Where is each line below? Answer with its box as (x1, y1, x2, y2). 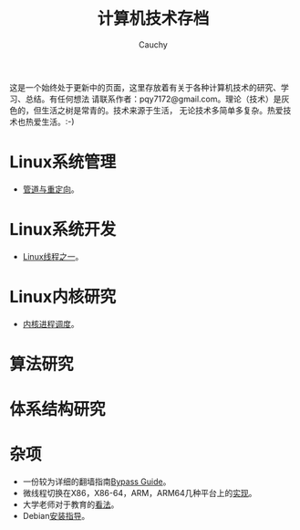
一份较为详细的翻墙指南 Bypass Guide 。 (22, 476, 171, 487)
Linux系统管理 (9, 152, 117, 173)
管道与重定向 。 (22, 184, 79, 195)
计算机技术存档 (97, 8, 210, 29)
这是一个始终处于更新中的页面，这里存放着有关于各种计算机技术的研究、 (9, 81, 281, 92)
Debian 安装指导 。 (22, 511, 90, 522)
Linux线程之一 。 (22, 250, 84, 261)
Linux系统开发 (9, 219, 117, 240)
